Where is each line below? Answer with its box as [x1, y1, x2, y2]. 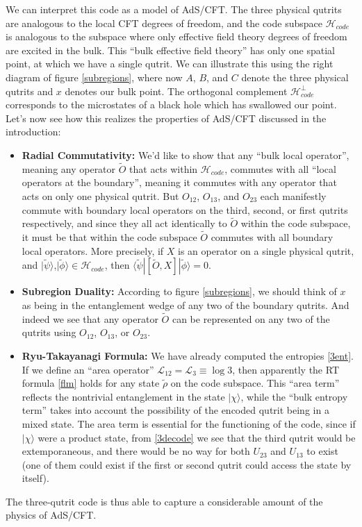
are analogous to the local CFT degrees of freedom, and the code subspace [6, 15, 322, 30]
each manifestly [260, 188, 327, 203]
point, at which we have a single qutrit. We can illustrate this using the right [6, 56, 334, 71]
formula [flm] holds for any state [22, 376, 160, 390]
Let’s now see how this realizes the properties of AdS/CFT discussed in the [6, 110, 327, 125]
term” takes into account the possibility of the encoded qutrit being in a [22, 403, 329, 417]
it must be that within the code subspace [22, 230, 197, 244]
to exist [306, 444, 338, 458]
